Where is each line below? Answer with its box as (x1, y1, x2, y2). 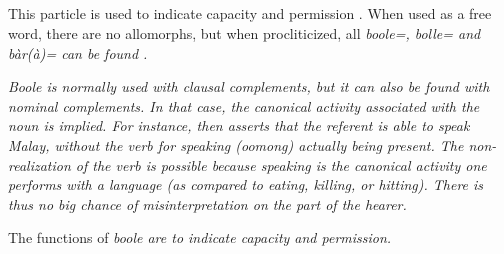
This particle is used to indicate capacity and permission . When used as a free (8, 3, 492, 24)
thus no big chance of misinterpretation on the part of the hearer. (8, 193, 407, 214)
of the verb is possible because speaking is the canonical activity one (75, 154, 487, 175)
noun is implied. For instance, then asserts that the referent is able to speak (8, 115, 470, 136)
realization (8, 154, 71, 175)
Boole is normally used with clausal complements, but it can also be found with (8, 76, 490, 97)
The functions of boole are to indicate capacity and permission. (8, 227, 392, 248)
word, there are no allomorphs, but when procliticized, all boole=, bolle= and (8, 22, 481, 43)
